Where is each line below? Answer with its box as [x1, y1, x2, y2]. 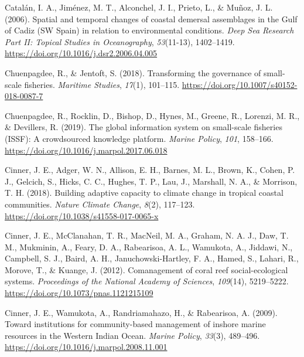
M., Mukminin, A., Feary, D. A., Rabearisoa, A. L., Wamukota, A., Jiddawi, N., [5, 240, 293, 253]
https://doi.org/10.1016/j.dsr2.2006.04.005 [5, 47, 158, 59]
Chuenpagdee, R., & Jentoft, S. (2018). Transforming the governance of [5, 66, 261, 79]
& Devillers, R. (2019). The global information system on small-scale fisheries [5, 121, 282, 133]
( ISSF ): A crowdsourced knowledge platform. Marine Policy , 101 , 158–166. [5, 132, 274, 144]
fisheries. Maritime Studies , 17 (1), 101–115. [24, 78, 180, 90]
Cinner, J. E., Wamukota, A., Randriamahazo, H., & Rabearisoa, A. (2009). [5, 306, 278, 318]
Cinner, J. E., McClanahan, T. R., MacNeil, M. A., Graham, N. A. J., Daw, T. [5, 229, 289, 242]
